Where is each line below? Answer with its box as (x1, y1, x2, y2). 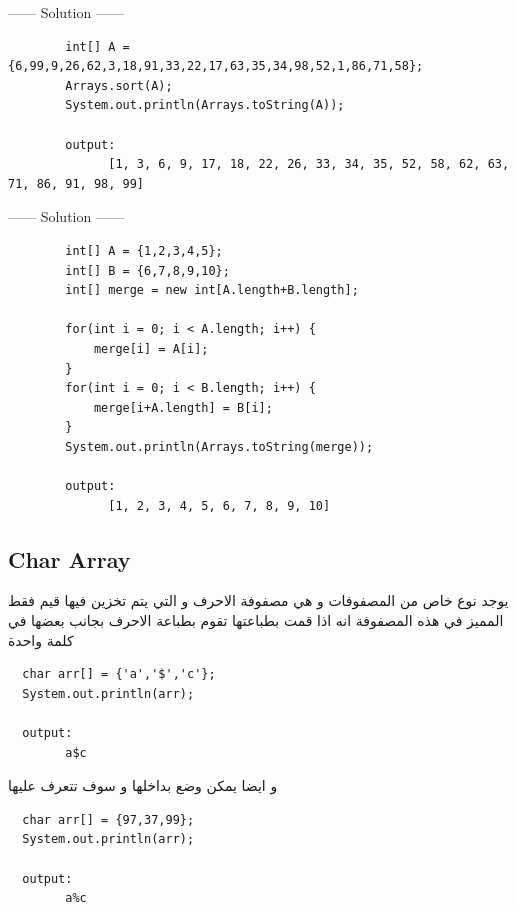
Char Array (8, 543, 131, 574)
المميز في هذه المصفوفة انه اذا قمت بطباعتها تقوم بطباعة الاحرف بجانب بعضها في (8, 610, 504, 631)
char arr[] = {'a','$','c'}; (22, 667, 216, 682)
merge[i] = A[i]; (93, 341, 209, 356)
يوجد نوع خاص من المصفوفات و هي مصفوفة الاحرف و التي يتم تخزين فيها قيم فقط (8, 590, 509, 611)
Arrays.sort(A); (65, 78, 173, 93)
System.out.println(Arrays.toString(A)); (65, 98, 345, 113)
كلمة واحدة (8, 629, 74, 650)
